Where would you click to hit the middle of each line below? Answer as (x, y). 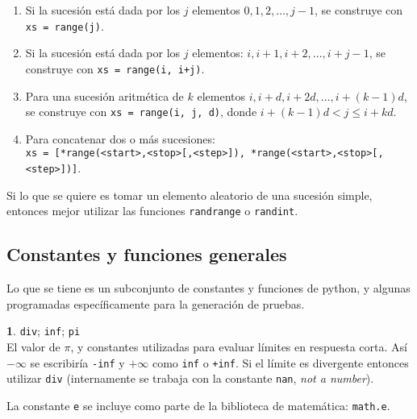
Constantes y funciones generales (147, 254)
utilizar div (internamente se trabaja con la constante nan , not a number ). (190, 378)
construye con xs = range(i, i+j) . (115, 68)
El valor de (33, 346)
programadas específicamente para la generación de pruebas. (156, 303)
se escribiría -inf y (77, 362)
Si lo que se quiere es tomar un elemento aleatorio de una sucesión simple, (190, 195)
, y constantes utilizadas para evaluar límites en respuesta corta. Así (239, 346)
